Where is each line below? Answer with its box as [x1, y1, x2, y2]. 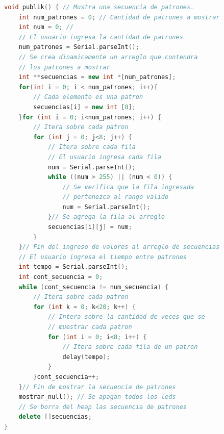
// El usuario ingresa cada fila [47, 153, 161, 161]
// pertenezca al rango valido [62, 193, 169, 201]
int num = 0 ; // [18, 23, 74, 31]
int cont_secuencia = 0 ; [18, 273, 103, 281]
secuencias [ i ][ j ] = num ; [47, 223, 132, 231]
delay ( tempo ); [62, 353, 110, 361]
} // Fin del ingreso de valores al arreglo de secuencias [18, 243, 220, 251]
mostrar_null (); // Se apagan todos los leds [18, 393, 176, 401]
